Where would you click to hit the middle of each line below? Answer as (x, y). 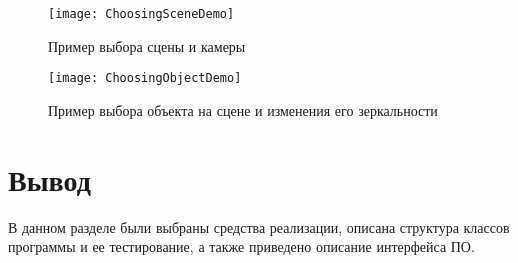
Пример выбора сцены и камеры (147, 45)
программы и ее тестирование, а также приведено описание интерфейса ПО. (241, 246)
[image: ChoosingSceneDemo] (141, 14)
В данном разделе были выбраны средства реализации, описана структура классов (259, 226)
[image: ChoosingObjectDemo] (145, 78)
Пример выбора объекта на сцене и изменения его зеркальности (243, 109)
